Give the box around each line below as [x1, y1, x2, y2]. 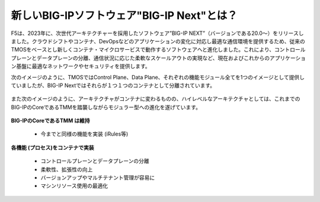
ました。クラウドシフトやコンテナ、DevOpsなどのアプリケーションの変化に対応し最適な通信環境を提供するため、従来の [11, 37, 305, 44]
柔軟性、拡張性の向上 [40, 166, 93, 173]
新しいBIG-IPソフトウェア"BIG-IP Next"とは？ [11, 9, 238, 22]
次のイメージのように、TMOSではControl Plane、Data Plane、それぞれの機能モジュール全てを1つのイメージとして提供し [11, 73, 305, 81]
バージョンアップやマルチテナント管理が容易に [40, 174, 155, 181]
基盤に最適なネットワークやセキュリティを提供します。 [15, 63, 151, 70]
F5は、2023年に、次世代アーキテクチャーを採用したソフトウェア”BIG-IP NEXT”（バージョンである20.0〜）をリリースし [11, 30, 304, 37]
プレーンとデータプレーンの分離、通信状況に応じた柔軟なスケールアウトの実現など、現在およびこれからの [11, 54, 270, 62]
